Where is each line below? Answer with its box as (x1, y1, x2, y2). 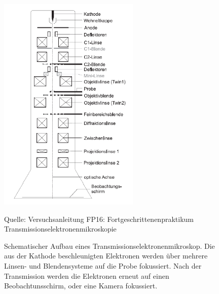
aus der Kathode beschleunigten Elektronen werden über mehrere (4, 250, 208, 261)
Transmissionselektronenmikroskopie (4, 223, 117, 234)
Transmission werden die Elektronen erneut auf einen (4, 270, 169, 281)
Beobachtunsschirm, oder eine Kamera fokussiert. (4, 280, 158, 291)
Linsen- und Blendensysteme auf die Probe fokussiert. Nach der (4, 260, 202, 271)
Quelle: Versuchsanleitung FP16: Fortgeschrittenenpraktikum (4, 213, 194, 224)
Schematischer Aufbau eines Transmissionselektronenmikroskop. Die (4, 240, 215, 251)
